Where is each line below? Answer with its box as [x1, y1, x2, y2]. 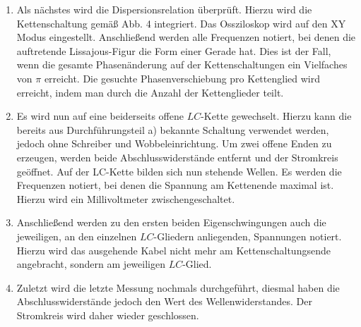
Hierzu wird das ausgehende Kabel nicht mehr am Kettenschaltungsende [16, 242, 331, 257]
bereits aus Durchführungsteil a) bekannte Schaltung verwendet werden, [16, 122, 329, 137]
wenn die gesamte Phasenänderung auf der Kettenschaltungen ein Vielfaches [16, 57, 348, 72]
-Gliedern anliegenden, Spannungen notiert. [153, 228, 342, 243]
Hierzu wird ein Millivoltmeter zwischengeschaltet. [16, 191, 235, 206]
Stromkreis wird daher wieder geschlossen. [16, 307, 199, 322]
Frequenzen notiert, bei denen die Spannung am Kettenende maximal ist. [16, 178, 334, 192]
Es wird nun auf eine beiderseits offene [16, 109, 184, 123]
